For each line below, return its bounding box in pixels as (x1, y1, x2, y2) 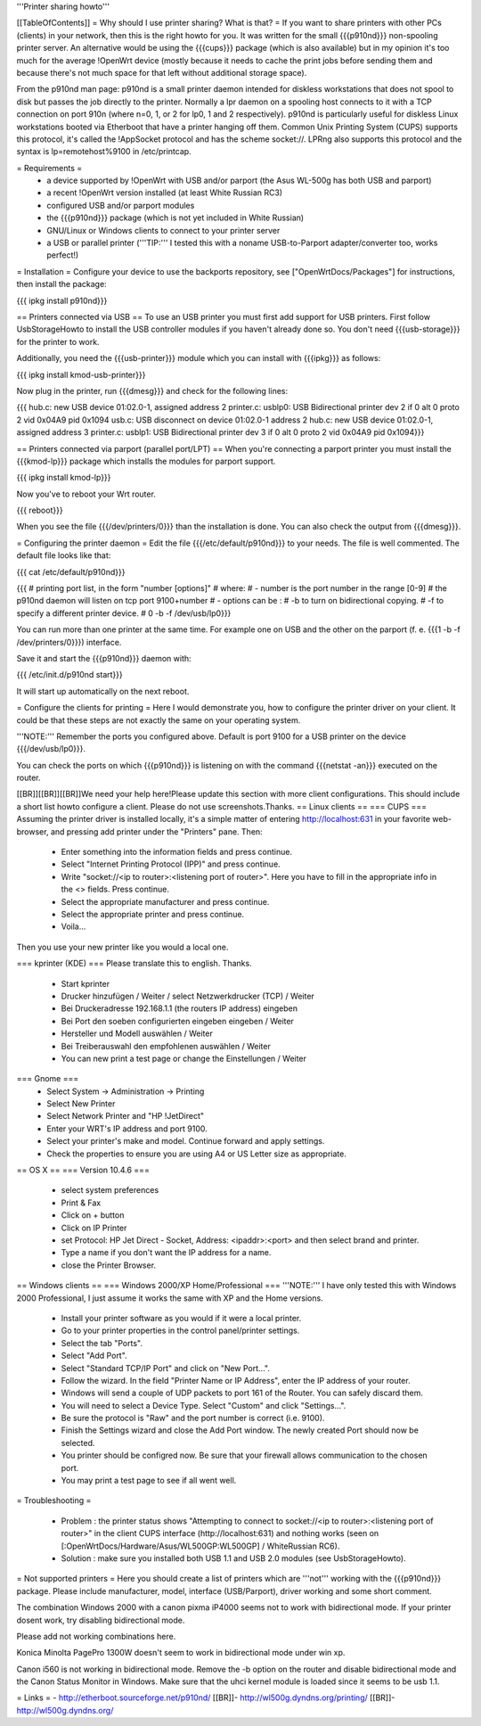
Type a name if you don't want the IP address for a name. (61, 1247, 272, 1258)
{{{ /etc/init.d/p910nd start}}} (16, 670, 124, 680)
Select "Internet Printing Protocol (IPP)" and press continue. (61, 859, 281, 869)
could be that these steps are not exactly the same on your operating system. (16, 714, 301, 726)
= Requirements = (16, 162, 83, 173)
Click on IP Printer (61, 1222, 127, 1233)
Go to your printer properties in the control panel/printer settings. (61, 1325, 300, 1336)
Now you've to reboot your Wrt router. (16, 489, 156, 499)
